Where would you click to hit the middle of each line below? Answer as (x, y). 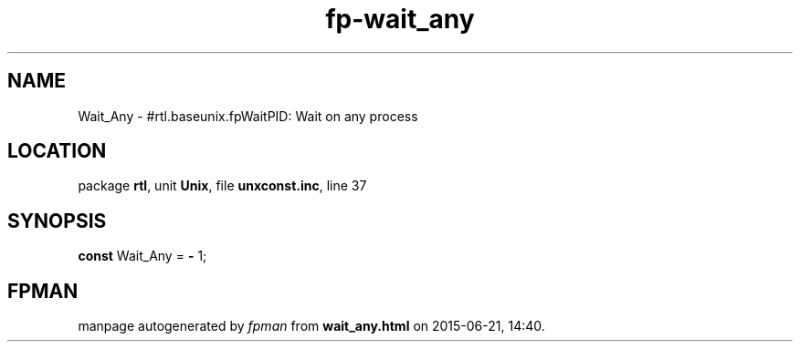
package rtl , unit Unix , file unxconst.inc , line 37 (222, 186)
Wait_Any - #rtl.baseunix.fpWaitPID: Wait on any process (248, 116)
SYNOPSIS (57, 221)
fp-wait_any (400, 19)
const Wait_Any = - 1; (142, 256)
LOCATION (57, 151)
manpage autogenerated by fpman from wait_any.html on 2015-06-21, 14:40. (311, 326)
